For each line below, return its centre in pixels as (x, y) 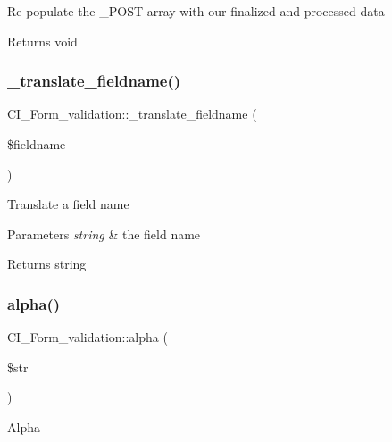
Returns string (47, 264)
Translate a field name (68, 204)
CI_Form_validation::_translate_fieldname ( (132, 114)
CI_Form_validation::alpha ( (88, 337)
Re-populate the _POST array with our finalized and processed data (196, 11)
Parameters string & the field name (104, 234)
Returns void (42, 41)
